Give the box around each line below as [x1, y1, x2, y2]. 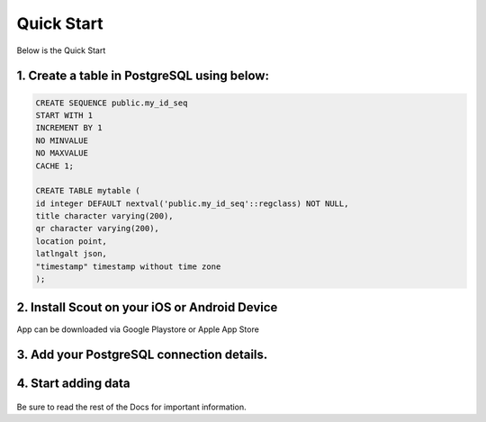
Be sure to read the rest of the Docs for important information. [16, 401, 247, 412]
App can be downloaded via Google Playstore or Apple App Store [16, 324, 260, 335]
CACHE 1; [35, 160, 75, 171]
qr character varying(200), [35, 223, 159, 234]
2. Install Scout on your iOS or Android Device [16, 300, 278, 315]
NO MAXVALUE [35, 148, 89, 158]
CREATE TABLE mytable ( [35, 185, 141, 196]
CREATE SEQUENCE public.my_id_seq [35, 97, 188, 108]
